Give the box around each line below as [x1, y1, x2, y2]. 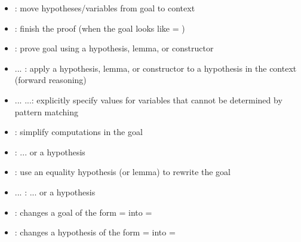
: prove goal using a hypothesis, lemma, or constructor [14, 42, 214, 54]
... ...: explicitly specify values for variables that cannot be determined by [14, 93, 282, 106]
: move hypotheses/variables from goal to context [14, 2, 195, 14]
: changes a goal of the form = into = [14, 206, 152, 218]
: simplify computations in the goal [14, 125, 143, 138]
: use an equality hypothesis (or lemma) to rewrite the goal [14, 166, 231, 178]
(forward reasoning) [14, 73, 87, 86]
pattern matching [14, 105, 79, 118]
